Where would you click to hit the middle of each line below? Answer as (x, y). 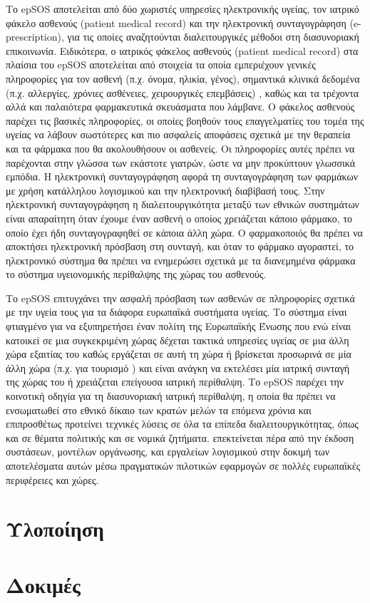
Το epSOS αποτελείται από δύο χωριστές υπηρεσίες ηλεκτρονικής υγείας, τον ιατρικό (183, 9)
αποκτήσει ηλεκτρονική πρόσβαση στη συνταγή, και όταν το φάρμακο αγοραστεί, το (180, 246)
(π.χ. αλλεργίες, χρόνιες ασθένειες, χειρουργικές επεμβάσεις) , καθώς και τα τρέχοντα (183, 92)
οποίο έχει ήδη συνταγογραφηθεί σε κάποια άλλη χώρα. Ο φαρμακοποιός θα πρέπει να (184, 232)
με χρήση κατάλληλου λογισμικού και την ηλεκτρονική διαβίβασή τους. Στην (165, 190)
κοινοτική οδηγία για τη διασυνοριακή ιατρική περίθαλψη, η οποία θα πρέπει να (171, 396)
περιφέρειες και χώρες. (52, 479)
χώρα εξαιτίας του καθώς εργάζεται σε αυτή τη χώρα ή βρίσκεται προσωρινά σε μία (179, 354)
